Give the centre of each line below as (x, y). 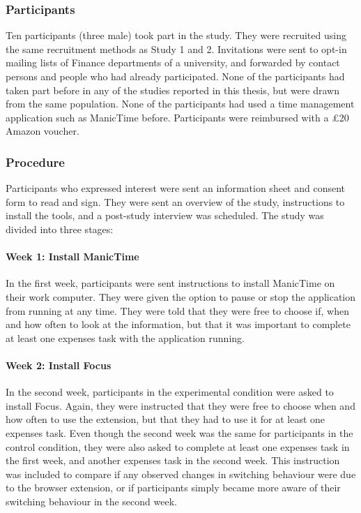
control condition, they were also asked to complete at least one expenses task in (178, 446)
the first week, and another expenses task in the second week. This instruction (173, 460)
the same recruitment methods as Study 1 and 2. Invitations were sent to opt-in (176, 49)
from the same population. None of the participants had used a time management (180, 104)
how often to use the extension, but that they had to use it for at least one (166, 419)
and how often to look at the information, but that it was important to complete (178, 324)
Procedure (35, 162)
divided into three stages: (60, 229)
